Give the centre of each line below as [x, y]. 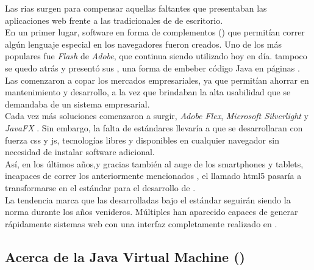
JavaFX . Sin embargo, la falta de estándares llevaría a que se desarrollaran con [154, 127]
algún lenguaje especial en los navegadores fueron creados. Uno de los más [143, 44]
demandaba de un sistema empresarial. [77, 104]
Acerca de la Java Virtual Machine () [125, 256]
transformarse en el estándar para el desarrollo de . [100, 187]
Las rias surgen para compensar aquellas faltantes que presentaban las [136, 8]
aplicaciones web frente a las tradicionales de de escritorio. [114, 20]
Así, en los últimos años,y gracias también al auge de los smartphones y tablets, [154, 163]
